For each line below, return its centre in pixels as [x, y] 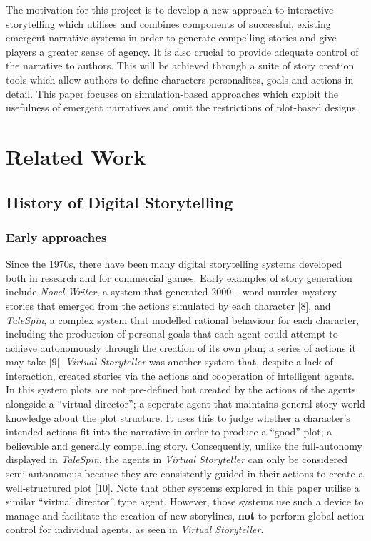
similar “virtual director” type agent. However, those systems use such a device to [185, 501]
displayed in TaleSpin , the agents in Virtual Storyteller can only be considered [177, 459]
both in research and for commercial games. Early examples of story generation [179, 277]
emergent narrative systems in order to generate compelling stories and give [171, 37]
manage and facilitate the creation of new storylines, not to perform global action [185, 515]
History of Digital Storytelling [120, 202]
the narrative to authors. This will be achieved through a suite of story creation [180, 65]
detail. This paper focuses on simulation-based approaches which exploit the [172, 93]
